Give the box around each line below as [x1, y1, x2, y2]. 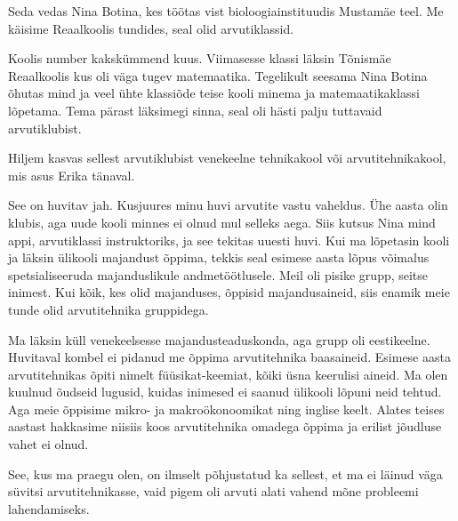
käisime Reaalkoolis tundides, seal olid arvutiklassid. [8, 19, 294, 37]
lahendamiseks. [8, 499, 90, 517]
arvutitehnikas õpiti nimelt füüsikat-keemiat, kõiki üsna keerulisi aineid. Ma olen [8, 365, 448, 383]
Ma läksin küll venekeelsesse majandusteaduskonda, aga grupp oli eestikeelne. [8, 330, 430, 349]
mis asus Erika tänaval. [8, 165, 135, 184]
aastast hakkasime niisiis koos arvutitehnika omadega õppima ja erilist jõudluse [8, 417, 442, 436]
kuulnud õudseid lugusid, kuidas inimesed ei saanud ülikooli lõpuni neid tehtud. [8, 382, 442, 401]
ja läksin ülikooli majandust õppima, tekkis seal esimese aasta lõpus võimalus [8, 248, 430, 267]
